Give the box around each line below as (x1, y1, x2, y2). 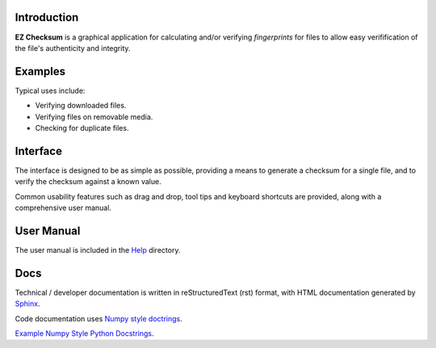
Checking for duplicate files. (35, 123, 129, 132)
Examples (15, 65, 66, 78)
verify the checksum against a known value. (15, 177, 161, 187)
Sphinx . (15, 299, 40, 308)
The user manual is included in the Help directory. (15, 245, 181, 254)
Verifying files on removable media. (35, 111, 153, 121)
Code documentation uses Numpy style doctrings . (15, 313, 182, 323)
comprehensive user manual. (15, 203, 112, 213)
